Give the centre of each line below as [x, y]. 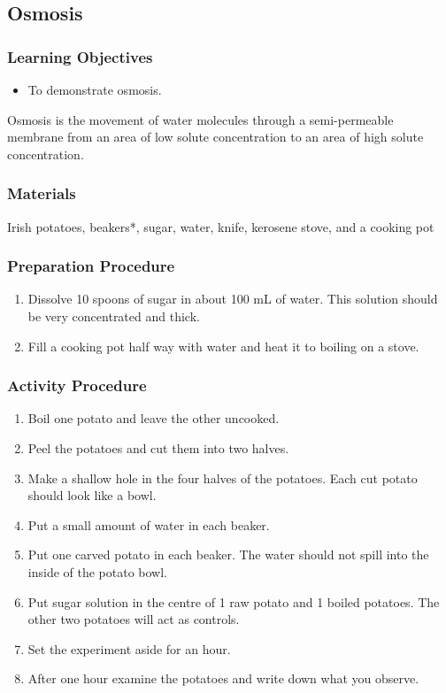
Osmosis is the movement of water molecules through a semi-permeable [200, 119]
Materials [42, 193]
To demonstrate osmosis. [95, 89]
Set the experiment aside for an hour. [129, 648]
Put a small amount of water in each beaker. [149, 524]
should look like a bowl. [92, 495]
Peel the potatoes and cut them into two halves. [158, 448]
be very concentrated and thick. [114, 316]
